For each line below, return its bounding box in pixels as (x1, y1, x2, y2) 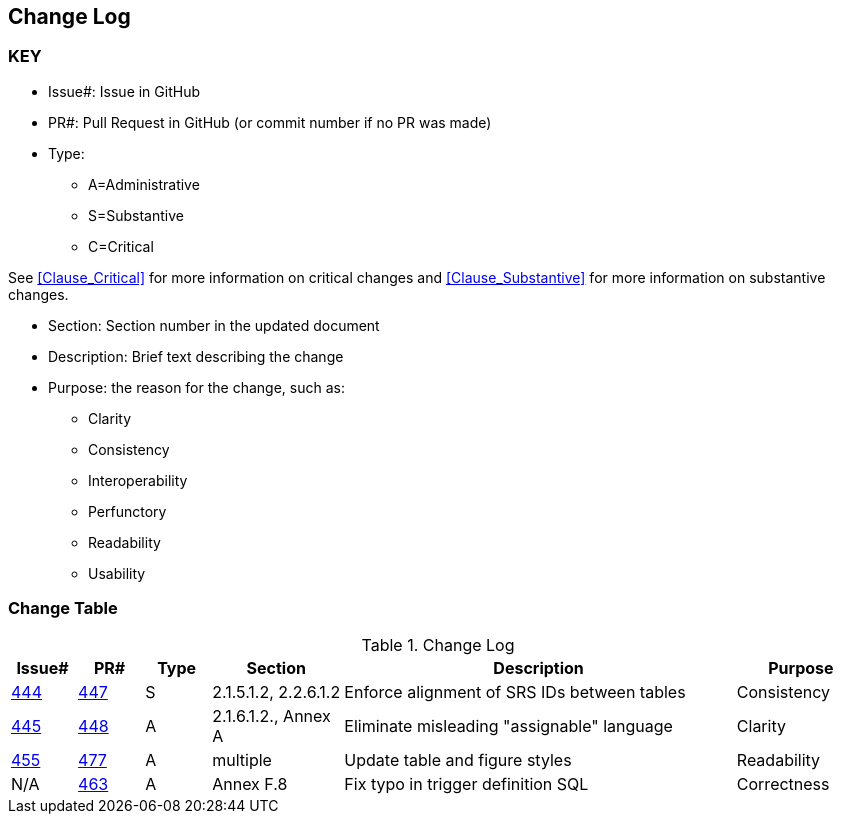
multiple (212, 749, 272, 770)
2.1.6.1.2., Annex (212, 705, 331, 726)
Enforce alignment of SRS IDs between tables (344, 681, 686, 702)
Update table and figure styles (344, 749, 572, 770)
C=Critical (88, 237, 154, 255)
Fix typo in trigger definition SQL (344, 773, 589, 794)
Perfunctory (88, 502, 167, 520)
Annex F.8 (212, 773, 288, 794)
